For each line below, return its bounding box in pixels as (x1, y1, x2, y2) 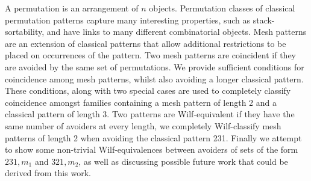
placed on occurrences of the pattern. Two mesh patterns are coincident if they (5, 49, 297, 61)
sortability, (5, 25, 45, 38)
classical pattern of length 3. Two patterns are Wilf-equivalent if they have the (5, 108, 295, 120)
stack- (253, 13, 275, 26)
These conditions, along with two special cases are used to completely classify (5, 84, 291, 97)
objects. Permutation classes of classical (149, 2, 295, 14)
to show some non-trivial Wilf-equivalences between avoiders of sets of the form (5, 143, 298, 156)
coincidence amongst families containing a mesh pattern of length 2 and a (5, 96, 277, 108)
